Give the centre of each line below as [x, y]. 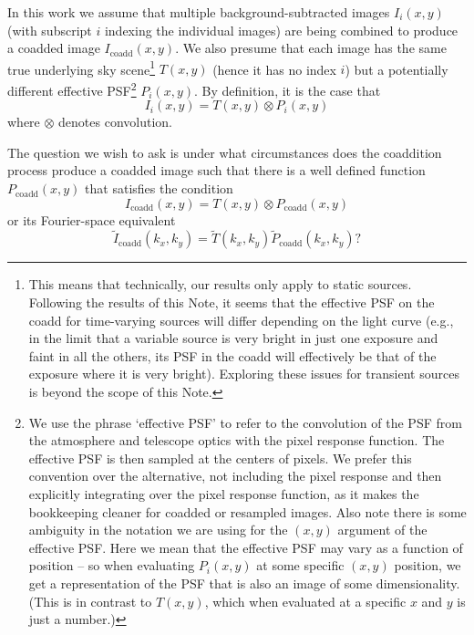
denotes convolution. [115, 122]
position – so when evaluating [112, 565]
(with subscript [50, 30]
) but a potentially [397, 69]
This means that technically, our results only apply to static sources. [220, 284]
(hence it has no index [274, 69]
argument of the [382, 530]
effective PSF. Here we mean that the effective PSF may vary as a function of [246, 547]
